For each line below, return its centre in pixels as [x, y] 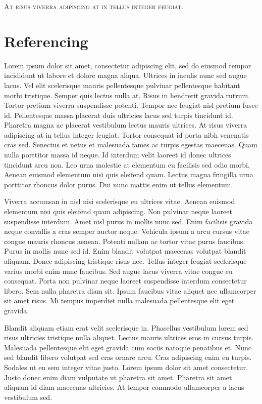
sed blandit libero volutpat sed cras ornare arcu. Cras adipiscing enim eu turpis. [128, 357]
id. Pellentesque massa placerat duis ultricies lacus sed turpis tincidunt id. [119, 115]
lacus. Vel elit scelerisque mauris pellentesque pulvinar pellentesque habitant [122, 85]
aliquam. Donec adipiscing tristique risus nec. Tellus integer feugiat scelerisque [125, 261]
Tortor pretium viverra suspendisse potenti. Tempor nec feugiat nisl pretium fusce [131, 105]
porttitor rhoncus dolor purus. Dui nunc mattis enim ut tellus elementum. [119, 184]
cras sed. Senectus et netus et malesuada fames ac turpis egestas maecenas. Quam [131, 145]
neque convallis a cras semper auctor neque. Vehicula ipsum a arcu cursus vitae [127, 231]
